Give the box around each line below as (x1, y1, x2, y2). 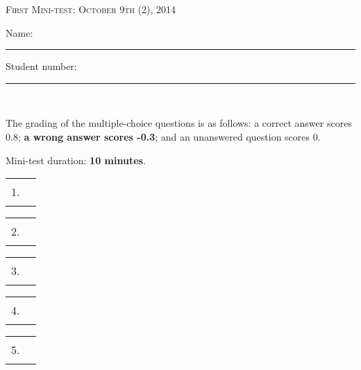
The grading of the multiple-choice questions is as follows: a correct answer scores (6, 116, 352, 130)
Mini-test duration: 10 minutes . (6, 152, 146, 167)
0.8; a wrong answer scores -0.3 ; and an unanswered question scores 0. (6, 129, 321, 143)
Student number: (6, 59, 77, 73)
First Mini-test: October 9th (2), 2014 (6, 2, 176, 16)
